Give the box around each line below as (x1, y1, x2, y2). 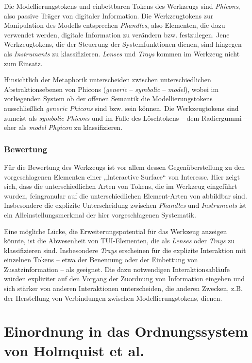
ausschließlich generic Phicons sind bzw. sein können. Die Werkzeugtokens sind (4, 103, 239, 113)
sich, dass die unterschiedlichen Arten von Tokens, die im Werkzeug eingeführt (4, 181, 237, 191)
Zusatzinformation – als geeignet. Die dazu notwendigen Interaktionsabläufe (4, 264, 230, 274)
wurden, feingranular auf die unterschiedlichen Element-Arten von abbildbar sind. (4, 190, 247, 200)
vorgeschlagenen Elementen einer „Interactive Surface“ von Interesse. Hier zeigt (4, 171, 240, 181)
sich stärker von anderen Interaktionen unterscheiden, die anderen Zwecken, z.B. (4, 283, 243, 293)
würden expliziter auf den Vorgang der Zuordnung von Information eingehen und (4, 273, 245, 284)
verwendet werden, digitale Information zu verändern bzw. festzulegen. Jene (4, 29, 230, 39)
